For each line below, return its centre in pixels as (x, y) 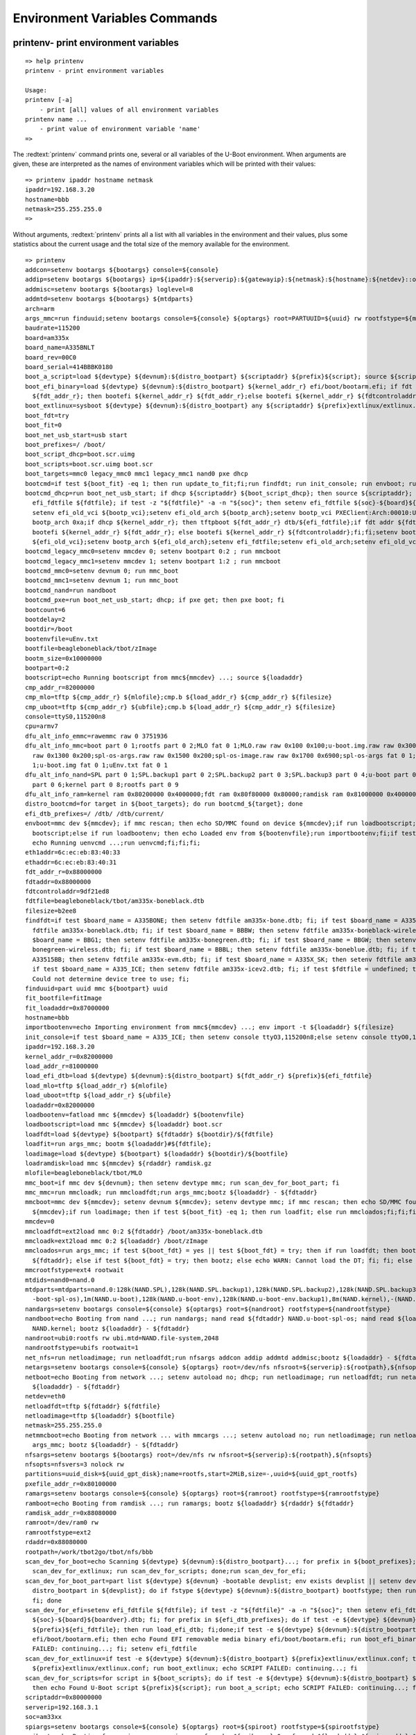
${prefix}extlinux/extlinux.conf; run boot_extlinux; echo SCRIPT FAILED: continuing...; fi (195, 1668)
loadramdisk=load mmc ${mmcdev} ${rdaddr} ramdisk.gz (118, 1163)
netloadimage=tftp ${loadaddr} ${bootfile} (100, 1416)
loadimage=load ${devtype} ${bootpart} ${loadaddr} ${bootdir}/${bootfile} (157, 1153)
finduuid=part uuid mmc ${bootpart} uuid (96, 988)
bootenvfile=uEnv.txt (62, 639)
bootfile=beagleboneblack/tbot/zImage (91, 649)
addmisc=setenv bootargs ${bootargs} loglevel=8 (109, 289)
